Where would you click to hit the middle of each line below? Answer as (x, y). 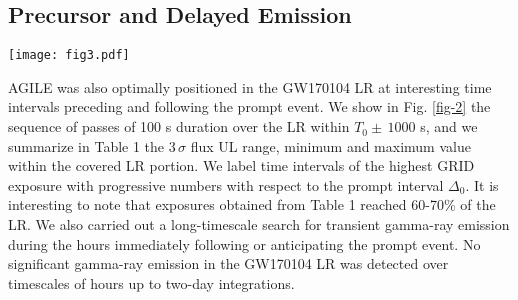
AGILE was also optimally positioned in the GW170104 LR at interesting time (250, 86)
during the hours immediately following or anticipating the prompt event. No (244, 243)
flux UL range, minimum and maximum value (330, 145)
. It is (482, 184)
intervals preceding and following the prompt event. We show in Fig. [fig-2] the (249, 106)
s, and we (449, 126)
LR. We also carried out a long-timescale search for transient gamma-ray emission (259, 224)
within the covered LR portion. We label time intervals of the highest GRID (241, 165)
